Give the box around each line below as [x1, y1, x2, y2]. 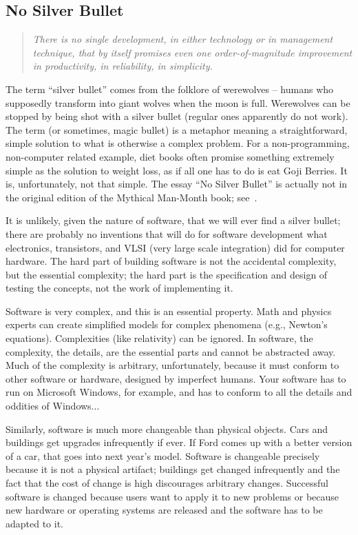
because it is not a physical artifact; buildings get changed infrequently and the [6, 462, 340, 476]
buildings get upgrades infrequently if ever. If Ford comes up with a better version [6, 435, 352, 450]
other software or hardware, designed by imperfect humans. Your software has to [6, 371, 346, 385]
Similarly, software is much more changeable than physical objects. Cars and [6, 421, 328, 436]
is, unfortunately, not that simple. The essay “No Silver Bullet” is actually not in [6, 176, 348, 191]
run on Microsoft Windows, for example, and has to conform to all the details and [6, 385, 352, 399]
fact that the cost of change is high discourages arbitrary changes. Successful [6, 476, 328, 490]
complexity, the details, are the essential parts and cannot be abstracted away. [6, 344, 336, 359]
